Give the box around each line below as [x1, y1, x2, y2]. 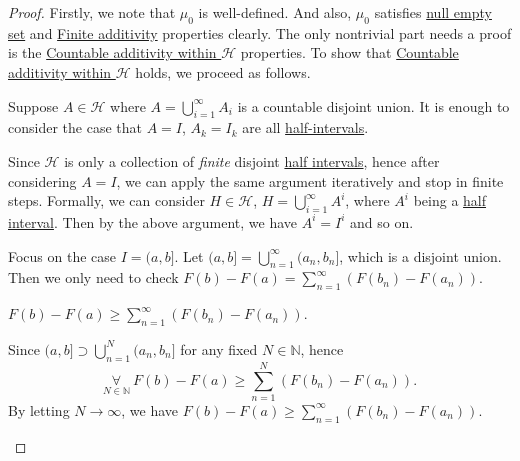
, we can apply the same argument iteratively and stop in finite [116, 170, 504, 191]
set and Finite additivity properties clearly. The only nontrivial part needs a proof [8, 22, 512, 43]
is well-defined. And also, [198, 2, 352, 22]
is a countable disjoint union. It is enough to [237, 95, 510, 116]
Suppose [8, 95, 59, 116]
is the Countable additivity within [8, 42, 217, 63]
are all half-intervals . [242, 117, 369, 138]
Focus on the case [8, 245, 117, 266]
